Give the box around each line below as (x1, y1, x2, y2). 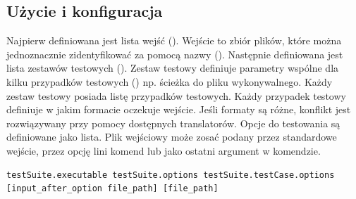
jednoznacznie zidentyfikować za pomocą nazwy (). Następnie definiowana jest (6, 46, 343, 61)
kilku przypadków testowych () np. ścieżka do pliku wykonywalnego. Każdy (6, 74, 333, 89)
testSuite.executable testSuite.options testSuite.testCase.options (6, 169, 335, 180)
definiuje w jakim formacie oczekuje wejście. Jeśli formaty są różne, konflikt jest (6, 102, 351, 117)
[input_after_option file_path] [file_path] (6, 184, 219, 194)
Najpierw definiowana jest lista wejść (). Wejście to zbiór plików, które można (6, 33, 342, 48)
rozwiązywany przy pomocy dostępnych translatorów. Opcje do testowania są (6, 115, 340, 130)
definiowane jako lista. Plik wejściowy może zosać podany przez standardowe (6, 129, 337, 144)
